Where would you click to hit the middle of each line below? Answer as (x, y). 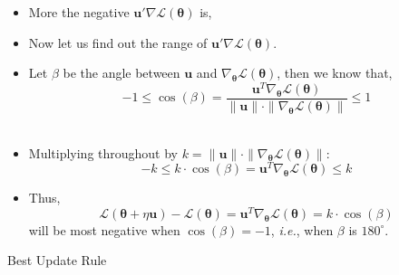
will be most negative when (104, 229)
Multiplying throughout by (103, 152)
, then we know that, (335, 73)
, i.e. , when (302, 229)
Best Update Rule (57, 260)
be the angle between (122, 73)
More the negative (79, 12)
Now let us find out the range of (118, 42)
